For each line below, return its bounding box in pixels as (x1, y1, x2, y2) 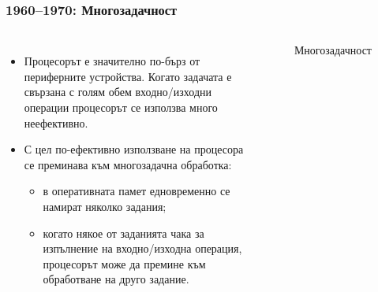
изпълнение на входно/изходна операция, (43, 240, 242, 257)
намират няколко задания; (43, 198, 167, 214)
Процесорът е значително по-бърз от (24, 53, 200, 69)
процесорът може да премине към (43, 255, 206, 272)
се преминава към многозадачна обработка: (24, 156, 232, 172)
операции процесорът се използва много (24, 99, 218, 115)
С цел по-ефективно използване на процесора (24, 141, 244, 157)
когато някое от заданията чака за (43, 224, 204, 241)
